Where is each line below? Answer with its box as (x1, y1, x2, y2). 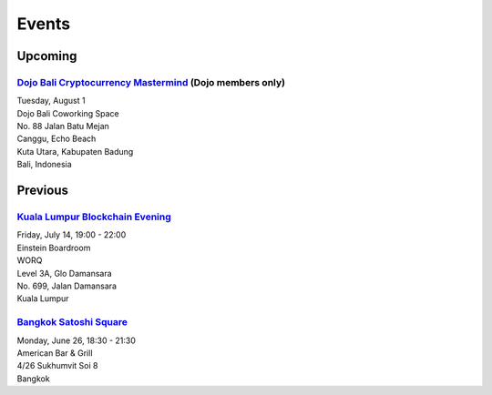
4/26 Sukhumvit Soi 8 (16, 360, 98, 371)
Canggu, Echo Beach (16, 133, 97, 145)
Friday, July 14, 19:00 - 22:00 (16, 229, 127, 240)
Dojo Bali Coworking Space (16, 107, 119, 118)
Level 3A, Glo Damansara (16, 268, 113, 279)
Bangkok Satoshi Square (16, 316, 128, 329)
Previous (16, 183, 68, 198)
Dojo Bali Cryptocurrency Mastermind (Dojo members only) (16, 76, 286, 88)
